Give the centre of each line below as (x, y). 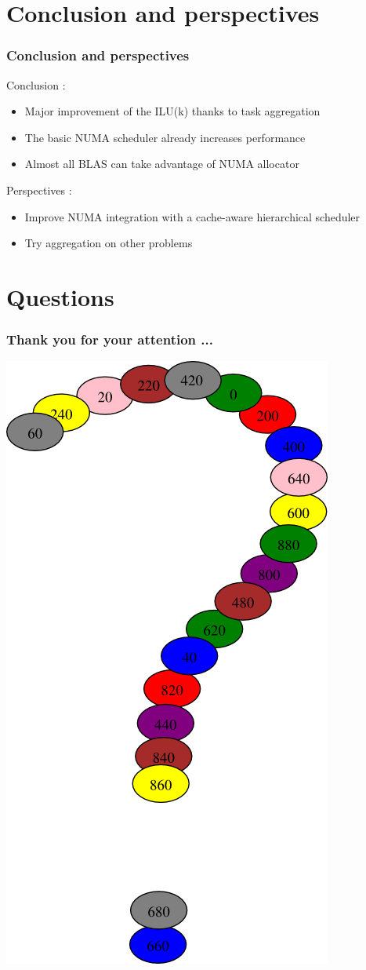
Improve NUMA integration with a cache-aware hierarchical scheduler (192, 216)
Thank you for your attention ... (110, 339)
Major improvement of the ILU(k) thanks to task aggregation (172, 111)
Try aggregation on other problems (109, 243)
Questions (60, 296)
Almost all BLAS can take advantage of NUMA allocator (162, 164)
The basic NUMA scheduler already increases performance (165, 137)
